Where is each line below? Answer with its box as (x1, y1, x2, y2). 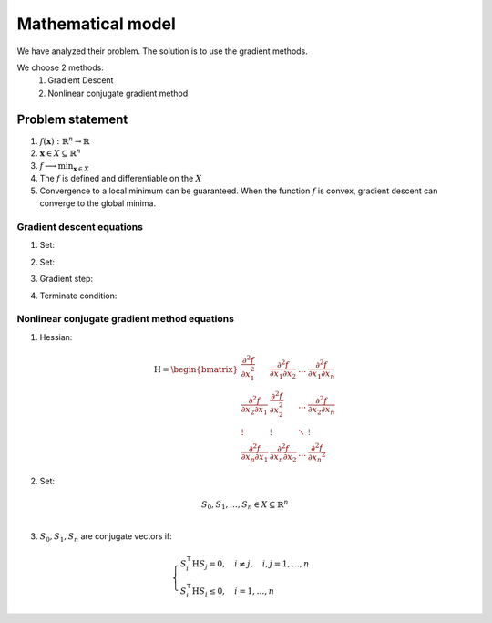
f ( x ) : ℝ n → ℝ (39, 134, 90, 146)
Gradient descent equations (16, 221, 143, 234)
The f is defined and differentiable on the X (39, 172, 202, 183)
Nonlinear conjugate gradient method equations (16, 313, 234, 326)
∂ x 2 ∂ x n (307, 404, 335, 417)
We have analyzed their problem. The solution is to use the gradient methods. (16, 46, 309, 57)
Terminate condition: (39, 290, 118, 301)
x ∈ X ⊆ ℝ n (39, 147, 81, 159)
